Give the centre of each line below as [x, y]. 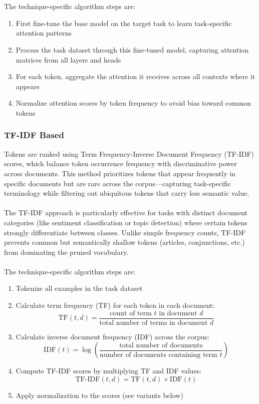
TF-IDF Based [34, 135]
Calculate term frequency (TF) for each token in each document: [115, 305]
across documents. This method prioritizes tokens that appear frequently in [120, 173]
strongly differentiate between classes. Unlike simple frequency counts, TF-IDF [125, 232]
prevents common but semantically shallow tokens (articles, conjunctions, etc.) [124, 242]
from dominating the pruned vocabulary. [66, 252]
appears [28, 86]
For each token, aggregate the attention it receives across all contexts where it [136, 76]
